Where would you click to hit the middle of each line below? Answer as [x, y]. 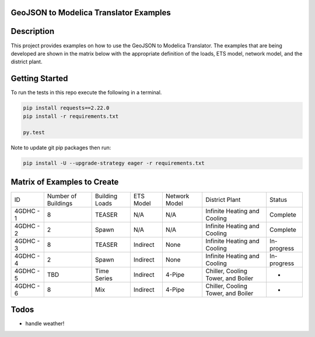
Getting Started [39, 79]
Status [278, 200]
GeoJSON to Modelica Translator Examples [91, 13]
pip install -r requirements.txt [71, 116]
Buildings [60, 203]
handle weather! [45, 324]
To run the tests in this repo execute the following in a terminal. [86, 92]
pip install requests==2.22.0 [66, 108]
